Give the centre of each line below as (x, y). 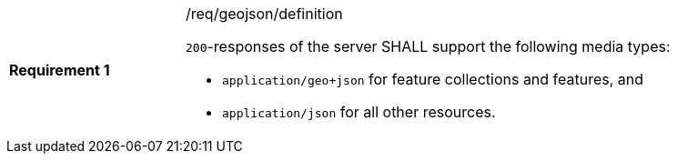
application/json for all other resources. (359, 112)
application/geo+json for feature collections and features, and (433, 79)
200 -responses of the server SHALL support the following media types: (428, 46)
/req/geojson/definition (264, 14)
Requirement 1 (60, 70)
